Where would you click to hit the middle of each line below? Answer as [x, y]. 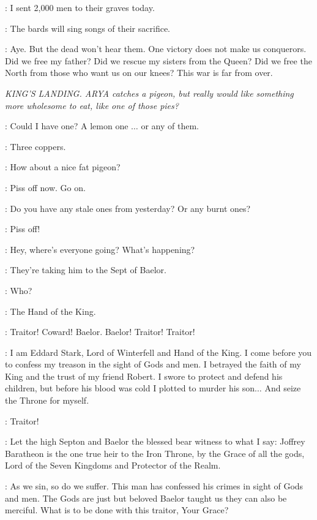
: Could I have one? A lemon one [67, 126]
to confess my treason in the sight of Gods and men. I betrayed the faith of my [153, 364]
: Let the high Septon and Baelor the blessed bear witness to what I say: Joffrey [155, 441]
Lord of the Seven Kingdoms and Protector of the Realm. [113, 465]
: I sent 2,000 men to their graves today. [80, 7]
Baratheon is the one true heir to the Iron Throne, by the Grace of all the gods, [155, 453]
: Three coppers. [35, 146]
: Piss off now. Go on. [45, 187]
